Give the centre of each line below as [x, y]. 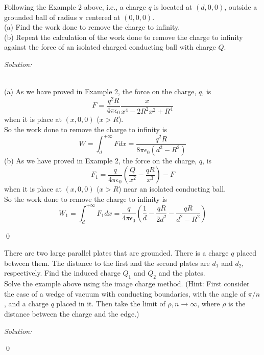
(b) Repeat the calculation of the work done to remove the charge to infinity [124, 37]
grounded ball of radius [41, 17]
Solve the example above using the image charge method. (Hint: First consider [127, 284]
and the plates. [182, 273]
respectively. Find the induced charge [62, 273]
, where [209, 304]
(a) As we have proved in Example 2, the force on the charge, [100, 91]
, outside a [241, 7]
